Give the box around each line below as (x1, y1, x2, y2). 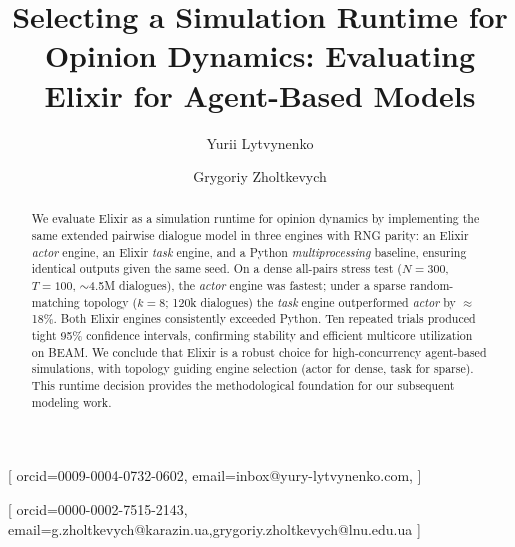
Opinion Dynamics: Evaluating (44, 35, 476, 76)
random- (409, 277, 454, 294)
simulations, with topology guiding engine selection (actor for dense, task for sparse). (31, 360, 474, 377)
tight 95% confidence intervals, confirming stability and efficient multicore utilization (31, 327, 473, 344)
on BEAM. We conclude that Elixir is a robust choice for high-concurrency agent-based (31, 343, 487, 360)
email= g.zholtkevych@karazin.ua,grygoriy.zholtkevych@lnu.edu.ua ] (8, 518, 421, 539)
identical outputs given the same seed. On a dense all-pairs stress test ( (31, 260, 402, 277)
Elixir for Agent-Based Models (44, 74, 476, 115)
